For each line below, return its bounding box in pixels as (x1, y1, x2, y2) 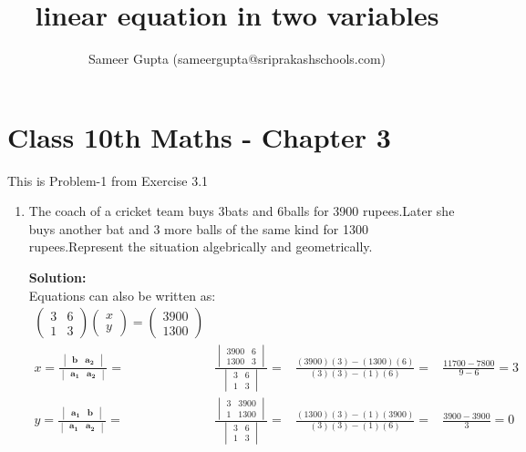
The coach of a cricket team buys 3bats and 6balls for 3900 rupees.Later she (28, 201, 455, 221)
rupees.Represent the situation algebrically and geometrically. (28, 237, 373, 256)
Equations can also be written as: (28, 285, 216, 304)
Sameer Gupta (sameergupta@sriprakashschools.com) (88, 49, 387, 68)
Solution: (28, 268, 87, 287)
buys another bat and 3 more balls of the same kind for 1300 (28, 219, 368, 238)
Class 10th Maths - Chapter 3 (7, 118, 391, 155)
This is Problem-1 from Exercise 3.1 (7, 170, 209, 190)
